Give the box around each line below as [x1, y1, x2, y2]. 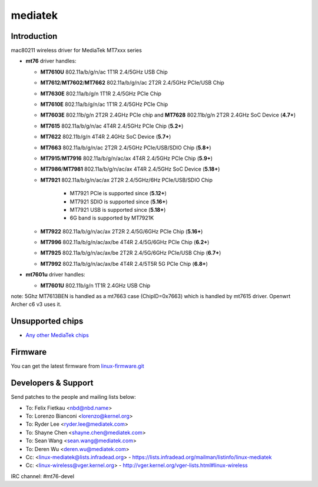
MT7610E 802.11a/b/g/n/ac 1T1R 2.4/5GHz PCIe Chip [40, 101, 168, 108]
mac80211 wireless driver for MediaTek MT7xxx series [11, 47, 143, 54]
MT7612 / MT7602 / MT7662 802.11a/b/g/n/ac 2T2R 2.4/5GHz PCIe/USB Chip [40, 79, 225, 86]
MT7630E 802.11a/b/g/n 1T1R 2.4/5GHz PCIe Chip [40, 90, 162, 97]
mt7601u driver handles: [25, 271, 85, 278]
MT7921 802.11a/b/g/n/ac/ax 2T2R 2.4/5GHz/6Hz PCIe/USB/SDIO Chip [40, 176, 213, 184]
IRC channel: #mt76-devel [11, 472, 75, 479]
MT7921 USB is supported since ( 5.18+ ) [69, 206, 166, 213]
